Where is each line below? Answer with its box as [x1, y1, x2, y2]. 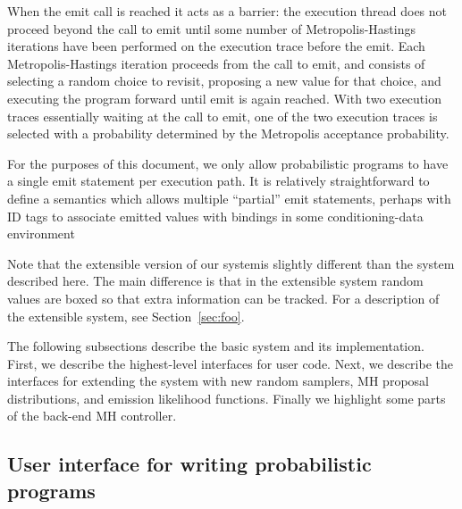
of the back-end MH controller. [7, 406, 177, 425]
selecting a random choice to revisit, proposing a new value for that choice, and [7, 71, 441, 90]
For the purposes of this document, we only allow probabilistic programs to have [7, 154, 449, 172]
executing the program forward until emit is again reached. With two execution [7, 88, 441, 107]
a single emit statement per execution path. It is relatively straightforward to [7, 171, 430, 190]
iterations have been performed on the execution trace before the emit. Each [7, 37, 425, 55]
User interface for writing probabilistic [7, 450, 372, 478]
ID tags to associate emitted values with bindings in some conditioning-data [7, 206, 424, 225]
